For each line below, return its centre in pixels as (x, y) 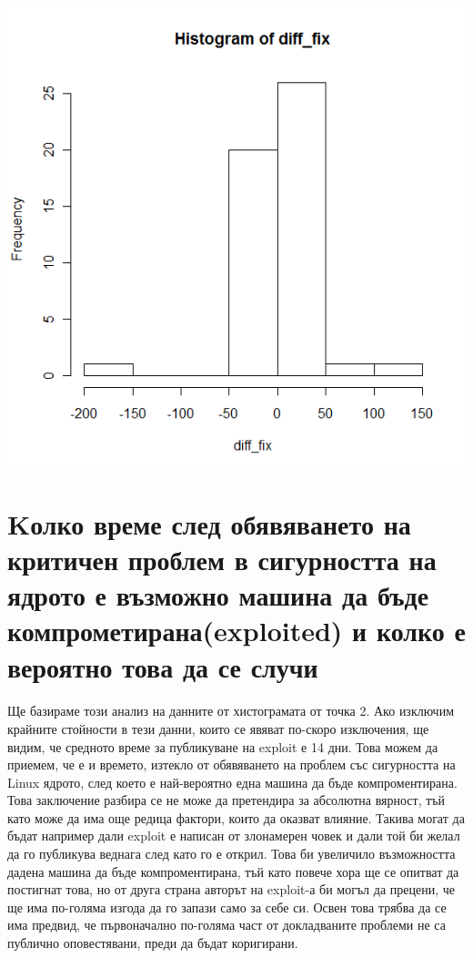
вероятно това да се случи (163, 666)
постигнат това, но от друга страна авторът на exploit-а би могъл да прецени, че (231, 889)
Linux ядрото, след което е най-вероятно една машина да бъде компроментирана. (232, 782)
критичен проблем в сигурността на (222, 559)
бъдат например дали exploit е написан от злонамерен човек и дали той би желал (234, 836)
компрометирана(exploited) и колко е (236, 631)
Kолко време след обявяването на (209, 523)
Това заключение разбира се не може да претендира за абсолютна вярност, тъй (226, 800)
